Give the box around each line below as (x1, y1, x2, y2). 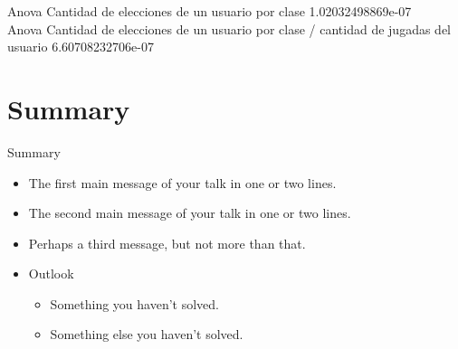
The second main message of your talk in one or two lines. (28, 203, 351, 222)
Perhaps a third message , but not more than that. (28, 233, 306, 252)
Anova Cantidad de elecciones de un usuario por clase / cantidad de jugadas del (7, 19, 451, 38)
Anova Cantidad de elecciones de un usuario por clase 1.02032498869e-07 (7, 2, 412, 20)
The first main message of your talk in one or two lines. (28, 173, 337, 192)
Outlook (28, 264, 74, 283)
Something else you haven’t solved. (50, 325, 243, 344)
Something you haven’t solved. (50, 294, 219, 313)
